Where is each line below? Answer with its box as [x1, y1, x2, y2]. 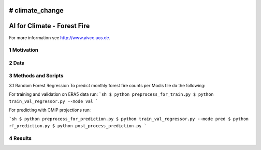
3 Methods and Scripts [9, 73, 64, 79]
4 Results [9, 135, 32, 141]
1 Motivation [9, 46, 39, 53]
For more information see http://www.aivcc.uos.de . [9, 34, 111, 41]
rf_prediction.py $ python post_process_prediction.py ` [9, 123, 147, 128]
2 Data [9, 60, 25, 66]
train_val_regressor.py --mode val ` [9, 98, 99, 104]
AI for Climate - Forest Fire [9, 22, 90, 30]
